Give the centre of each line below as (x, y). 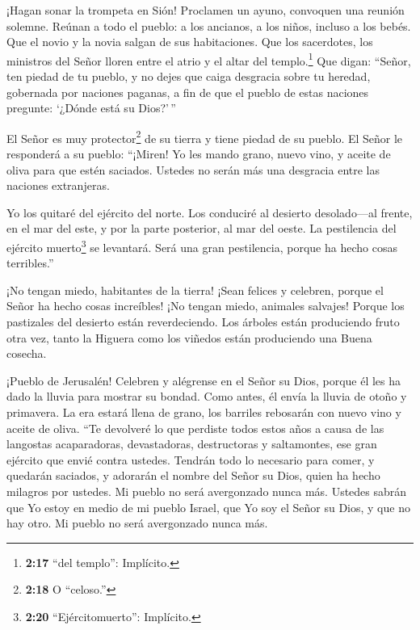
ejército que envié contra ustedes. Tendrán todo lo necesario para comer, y (191, 459)
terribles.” (30, 263)
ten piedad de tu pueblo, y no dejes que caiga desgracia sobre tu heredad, (189, 76)
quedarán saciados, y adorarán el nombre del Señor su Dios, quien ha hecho (193, 475)
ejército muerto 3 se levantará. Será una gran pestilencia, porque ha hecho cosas (202, 246)
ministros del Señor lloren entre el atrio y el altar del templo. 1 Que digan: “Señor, (209, 59)
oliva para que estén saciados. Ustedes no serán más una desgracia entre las (193, 169)
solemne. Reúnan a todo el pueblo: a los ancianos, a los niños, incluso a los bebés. (209, 25)
